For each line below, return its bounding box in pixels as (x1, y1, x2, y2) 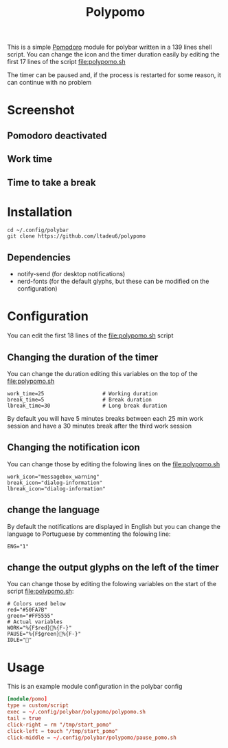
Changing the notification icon (7, 441, 141, 453)
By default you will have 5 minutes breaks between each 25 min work (7, 415, 204, 423)
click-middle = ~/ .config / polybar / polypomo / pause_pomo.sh (7, 734, 176, 741)
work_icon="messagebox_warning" (7, 473, 100, 480)
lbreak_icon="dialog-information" (7, 485, 106, 492)
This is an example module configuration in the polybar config (7, 683, 183, 691)
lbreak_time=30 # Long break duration (7, 402, 168, 410)
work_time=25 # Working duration (7, 391, 158, 397)
